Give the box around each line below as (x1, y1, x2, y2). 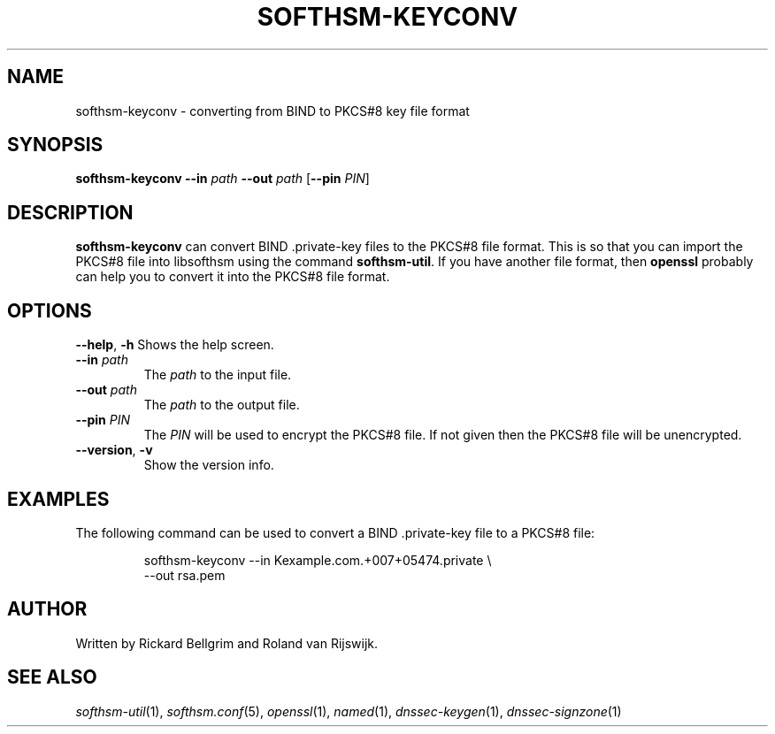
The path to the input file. (143, 367, 292, 383)
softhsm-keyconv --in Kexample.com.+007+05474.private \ (143, 552, 492, 568)
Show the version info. (143, 457, 274, 473)
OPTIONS (7, 299, 92, 322)
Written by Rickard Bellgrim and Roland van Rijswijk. (75, 635, 379, 651)
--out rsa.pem (143, 567, 226, 583)
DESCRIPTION (7, 201, 134, 224)
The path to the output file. (143, 397, 300, 413)
